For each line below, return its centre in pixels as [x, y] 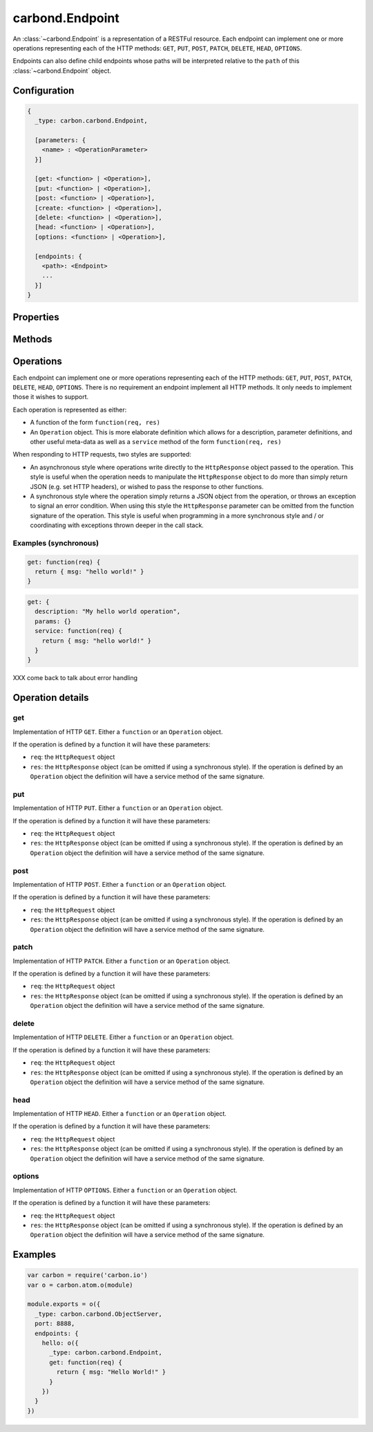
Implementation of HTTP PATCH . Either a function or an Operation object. [122, 961]
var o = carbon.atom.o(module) [80, 1285]
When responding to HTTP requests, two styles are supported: [102, 455]
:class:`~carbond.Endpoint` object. [62, 71]
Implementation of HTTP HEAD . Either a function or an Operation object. [120, 1114]
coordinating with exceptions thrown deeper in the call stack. [117, 525]
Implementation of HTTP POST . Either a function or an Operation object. [120, 884]
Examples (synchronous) [56, 543]
